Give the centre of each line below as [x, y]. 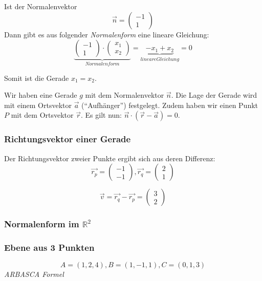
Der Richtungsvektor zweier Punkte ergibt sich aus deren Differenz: [110, 158]
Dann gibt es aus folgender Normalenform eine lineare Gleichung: [107, 34]
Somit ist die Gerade [37, 78]
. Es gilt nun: [101, 115]
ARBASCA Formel [34, 274]
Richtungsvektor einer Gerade [68, 139]
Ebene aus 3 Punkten [49, 247]
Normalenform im [42, 224]
